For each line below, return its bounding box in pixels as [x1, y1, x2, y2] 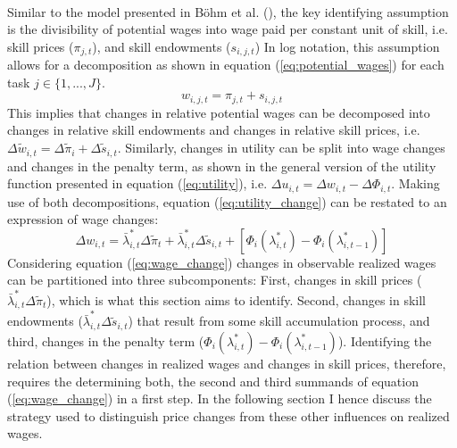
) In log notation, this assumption [254, 37, 440, 55]
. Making [391, 174, 440, 193]
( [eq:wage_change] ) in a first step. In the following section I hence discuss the [7, 389, 432, 408]
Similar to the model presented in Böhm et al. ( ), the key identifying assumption [7, 2, 449, 21]
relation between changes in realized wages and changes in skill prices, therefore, [7, 353, 446, 372]
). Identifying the [337, 331, 432, 350]
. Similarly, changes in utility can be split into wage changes [117, 138, 445, 157]
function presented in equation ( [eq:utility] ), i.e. [7, 174, 268, 193]
